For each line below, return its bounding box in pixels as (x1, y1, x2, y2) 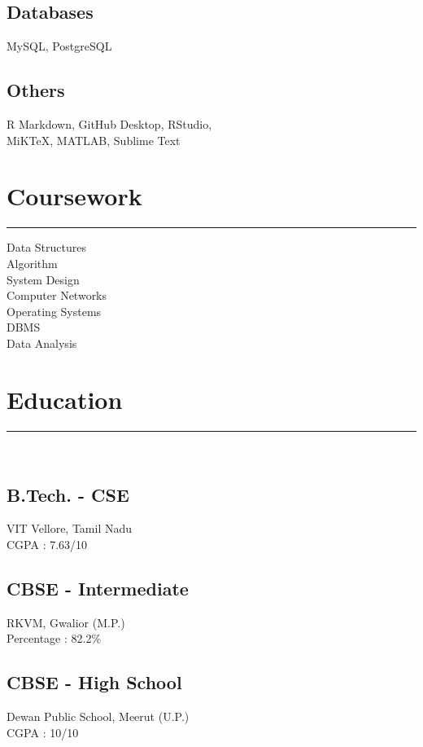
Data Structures (7, 239, 86, 256)
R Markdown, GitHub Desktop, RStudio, (7, 116, 212, 132)
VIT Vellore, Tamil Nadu (7, 520, 133, 537)
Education (7, 382, 123, 415)
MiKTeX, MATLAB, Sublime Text (7, 131, 181, 148)
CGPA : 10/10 (7, 723, 79, 740)
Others (7, 77, 65, 103)
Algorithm (7, 254, 58, 271)
